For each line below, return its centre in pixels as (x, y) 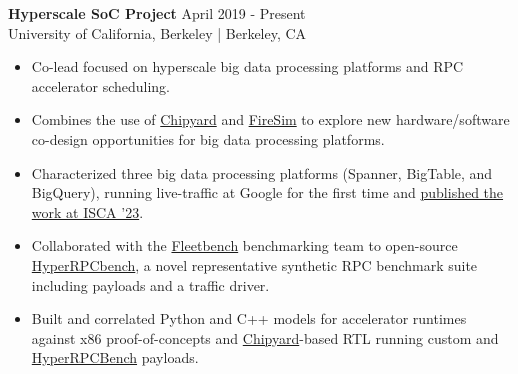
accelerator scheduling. (101, 85)
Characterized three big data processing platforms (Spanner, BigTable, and (262, 172)
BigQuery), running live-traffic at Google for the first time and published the (267, 192)
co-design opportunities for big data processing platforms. (208, 138)
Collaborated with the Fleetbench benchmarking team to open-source (244, 245)
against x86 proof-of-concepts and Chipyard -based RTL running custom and (265, 337)
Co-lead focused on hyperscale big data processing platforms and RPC (247, 66)
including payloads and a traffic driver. (150, 284)
